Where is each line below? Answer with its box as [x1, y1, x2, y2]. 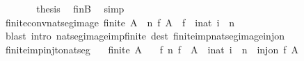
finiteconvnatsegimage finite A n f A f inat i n [5, 15, 235, 29]
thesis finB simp [36, 1, 125, 15]
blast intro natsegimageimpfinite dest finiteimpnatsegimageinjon [5, 28, 285, 43]
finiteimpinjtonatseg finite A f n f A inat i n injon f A [5, 42, 298, 56]
